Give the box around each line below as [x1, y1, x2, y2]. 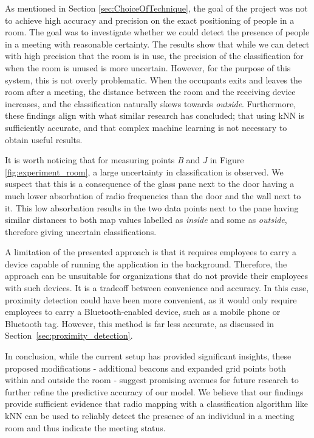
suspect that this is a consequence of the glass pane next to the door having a [5, 177, 295, 190]
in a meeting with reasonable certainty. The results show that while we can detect [5, 37, 310, 50]
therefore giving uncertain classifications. [5, 225, 157, 238]
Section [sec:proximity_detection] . [5, 329, 133, 342]
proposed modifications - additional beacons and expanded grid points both [5, 361, 286, 374]
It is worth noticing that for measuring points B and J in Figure [5, 154, 244, 166]
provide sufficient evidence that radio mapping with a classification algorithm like [5, 397, 308, 410]
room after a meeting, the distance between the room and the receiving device [5, 85, 296, 98]
